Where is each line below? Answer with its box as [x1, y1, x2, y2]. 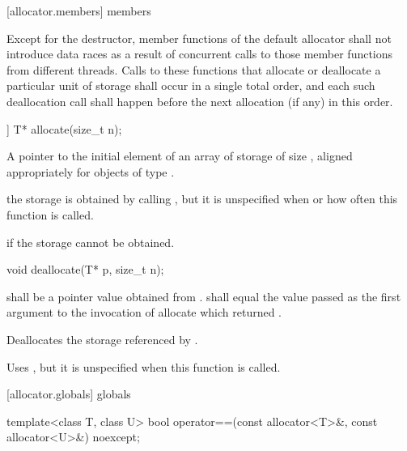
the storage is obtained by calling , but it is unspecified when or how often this [6, 190, 398, 207]
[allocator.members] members [6, 2, 151, 19]
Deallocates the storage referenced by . [6, 330, 198, 347]
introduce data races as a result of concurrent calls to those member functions [6, 45, 393, 62]
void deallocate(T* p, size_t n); [6, 261, 164, 278]
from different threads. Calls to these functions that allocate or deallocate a [6, 61, 381, 78]
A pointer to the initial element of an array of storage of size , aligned [6, 147, 353, 164]
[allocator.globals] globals [6, 385, 131, 402]
